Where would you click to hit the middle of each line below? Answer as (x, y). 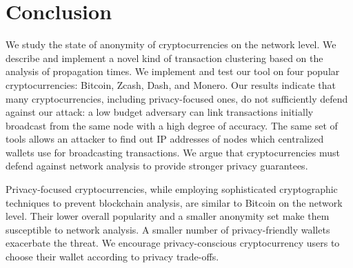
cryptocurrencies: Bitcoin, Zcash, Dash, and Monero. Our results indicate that (171, 84)
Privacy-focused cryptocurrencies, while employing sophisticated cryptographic (172, 189)
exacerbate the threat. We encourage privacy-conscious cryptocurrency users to (173, 243)
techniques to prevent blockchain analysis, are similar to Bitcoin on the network (174, 202)
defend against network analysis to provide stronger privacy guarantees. (157, 166)
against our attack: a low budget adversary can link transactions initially (160, 112)
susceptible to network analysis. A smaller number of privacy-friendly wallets (168, 229)
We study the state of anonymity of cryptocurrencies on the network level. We (171, 44)
